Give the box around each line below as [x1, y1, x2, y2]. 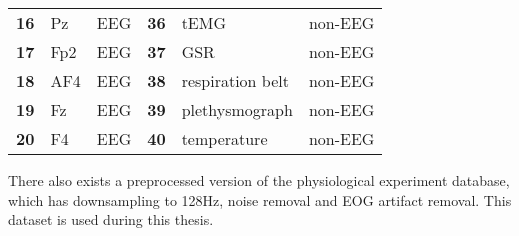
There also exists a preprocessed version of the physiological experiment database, [8, 170, 510, 190]
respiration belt [181, 69, 289, 92]
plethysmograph [181, 98, 293, 121]
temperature [181, 127, 268, 150]
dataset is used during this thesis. [8, 209, 214, 230]
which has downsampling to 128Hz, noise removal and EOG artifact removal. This [8, 189, 512, 210]
